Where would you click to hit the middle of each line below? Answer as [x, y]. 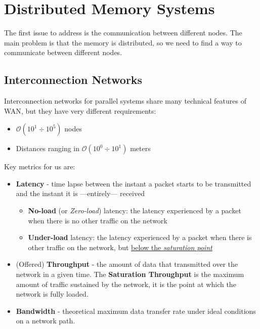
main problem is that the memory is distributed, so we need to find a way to [123, 42]
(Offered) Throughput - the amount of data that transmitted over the [127, 264]
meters [140, 148]
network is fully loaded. [52, 294]
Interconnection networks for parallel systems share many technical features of [125, 101]
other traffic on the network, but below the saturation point [120, 247]
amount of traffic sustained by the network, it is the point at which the [126, 284]
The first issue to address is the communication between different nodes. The [123, 33]
